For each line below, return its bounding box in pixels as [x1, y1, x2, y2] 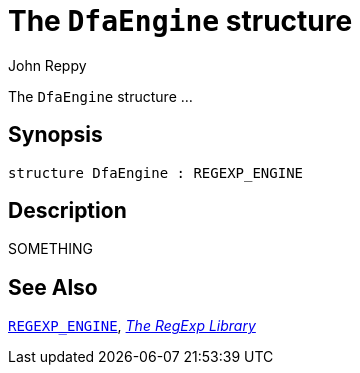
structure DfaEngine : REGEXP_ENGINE [8, 164, 304, 181]
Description [8, 198, 127, 224]
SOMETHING [8, 240, 93, 258]
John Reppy [8, 56, 87, 74]
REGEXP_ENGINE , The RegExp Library [8, 317, 256, 335]
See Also [8, 274, 98, 300]
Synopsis [8, 122, 103, 148]
